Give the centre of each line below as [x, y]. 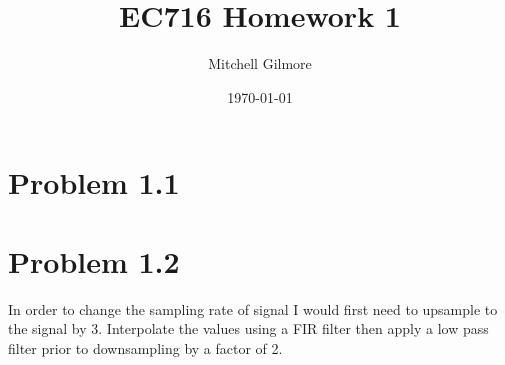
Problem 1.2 [94, 260]
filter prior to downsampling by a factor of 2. [145, 347]
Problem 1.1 [94, 182]
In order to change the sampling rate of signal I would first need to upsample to [253, 308]
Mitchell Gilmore [260, 63]
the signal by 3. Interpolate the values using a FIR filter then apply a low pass [248, 328]
